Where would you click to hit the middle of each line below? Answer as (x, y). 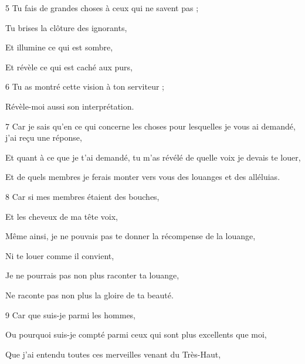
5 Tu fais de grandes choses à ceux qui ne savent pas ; (102, 8)
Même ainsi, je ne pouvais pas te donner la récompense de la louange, (131, 236)
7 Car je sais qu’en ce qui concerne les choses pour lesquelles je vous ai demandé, (150, 126)
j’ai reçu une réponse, (44, 137)
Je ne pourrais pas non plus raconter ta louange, (92, 275)
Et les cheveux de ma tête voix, (62, 216)
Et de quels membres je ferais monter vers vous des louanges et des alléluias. (143, 177)
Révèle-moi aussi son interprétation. (70, 106)
